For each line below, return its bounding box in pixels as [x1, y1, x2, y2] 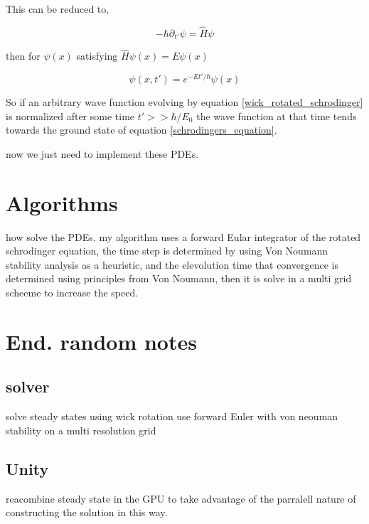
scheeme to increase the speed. [6, 285, 139, 300]
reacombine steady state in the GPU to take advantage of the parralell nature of [6, 491, 356, 506]
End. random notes [6, 326, 197, 355]
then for [6, 48, 41, 63]
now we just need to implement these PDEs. [6, 146, 199, 161]
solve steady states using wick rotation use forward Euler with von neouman [6, 409, 338, 424]
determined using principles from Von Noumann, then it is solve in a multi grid [6, 271, 352, 286]
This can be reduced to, [6, 1, 109, 16]
